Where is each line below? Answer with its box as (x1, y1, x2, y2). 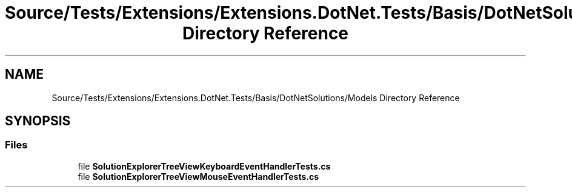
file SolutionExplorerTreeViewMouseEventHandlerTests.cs (78, 171, 319, 182)
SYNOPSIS (5, 113, 71, 129)
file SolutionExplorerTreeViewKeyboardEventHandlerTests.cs (78, 161, 331, 171)
